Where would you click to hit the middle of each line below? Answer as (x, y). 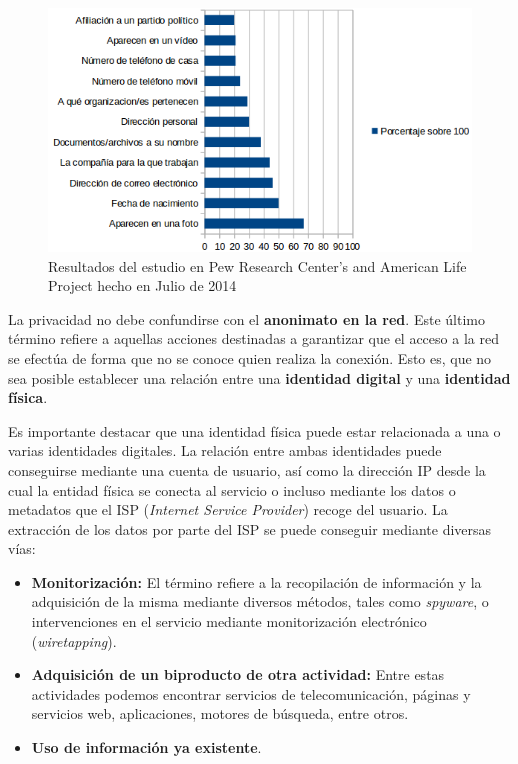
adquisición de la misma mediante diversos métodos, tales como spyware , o (260, 601)
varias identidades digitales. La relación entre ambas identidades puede (225, 450)
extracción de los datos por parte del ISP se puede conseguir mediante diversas (250, 528)
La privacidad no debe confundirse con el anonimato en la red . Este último (246, 318)
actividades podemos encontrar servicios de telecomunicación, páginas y (251, 693)
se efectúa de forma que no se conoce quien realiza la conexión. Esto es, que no (250, 357)
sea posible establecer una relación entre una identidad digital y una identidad (259, 377)
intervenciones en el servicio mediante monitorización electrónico (229, 621)
